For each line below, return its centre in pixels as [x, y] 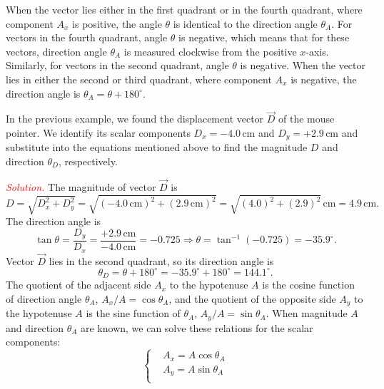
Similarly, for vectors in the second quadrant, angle [117, 65]
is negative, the [324, 79]
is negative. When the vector [303, 65]
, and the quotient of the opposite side [252, 298]
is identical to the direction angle [245, 23]
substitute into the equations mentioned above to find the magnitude [157, 147]
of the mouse [307, 119]
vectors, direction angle [56, 51]
